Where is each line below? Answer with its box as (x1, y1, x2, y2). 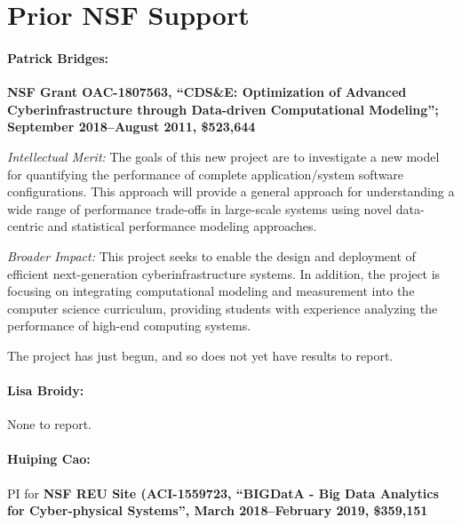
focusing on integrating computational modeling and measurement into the (7, 282, 415, 300)
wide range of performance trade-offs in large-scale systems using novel (7, 199, 393, 218)
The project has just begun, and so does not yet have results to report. (7, 346, 394, 364)
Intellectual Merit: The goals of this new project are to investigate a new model (7, 147, 440, 165)
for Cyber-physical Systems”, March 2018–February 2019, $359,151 (7, 501, 428, 520)
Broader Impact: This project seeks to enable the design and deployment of (7, 246, 416, 265)
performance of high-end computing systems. (7, 316, 251, 335)
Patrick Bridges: (7, 48, 109, 67)
